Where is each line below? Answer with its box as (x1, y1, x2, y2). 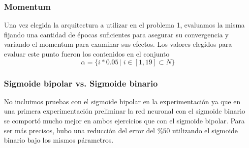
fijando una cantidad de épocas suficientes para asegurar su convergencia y (4, 29, 229, 39)
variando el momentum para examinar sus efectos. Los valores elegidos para (4, 39, 232, 49)
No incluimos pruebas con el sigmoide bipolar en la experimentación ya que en (4, 96, 241, 106)
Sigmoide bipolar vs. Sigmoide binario (4, 77, 158, 89)
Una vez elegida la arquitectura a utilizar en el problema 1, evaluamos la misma (4, 20, 245, 30)
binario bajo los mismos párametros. (4, 135, 114, 145)
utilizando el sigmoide (172, 125, 238, 135)
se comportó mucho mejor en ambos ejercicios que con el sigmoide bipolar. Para (4, 116, 245, 125)
